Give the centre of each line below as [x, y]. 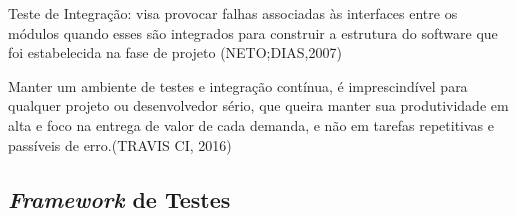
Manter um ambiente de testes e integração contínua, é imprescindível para [238, 85]
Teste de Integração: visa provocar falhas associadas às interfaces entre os [233, 13]
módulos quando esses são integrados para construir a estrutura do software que [253, 32]
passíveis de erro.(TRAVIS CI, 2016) [120, 144]
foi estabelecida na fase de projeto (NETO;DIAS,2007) [175, 52]
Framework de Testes [119, 198]
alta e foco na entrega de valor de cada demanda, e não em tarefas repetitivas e [251, 124]
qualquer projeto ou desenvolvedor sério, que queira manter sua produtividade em [258, 105]
